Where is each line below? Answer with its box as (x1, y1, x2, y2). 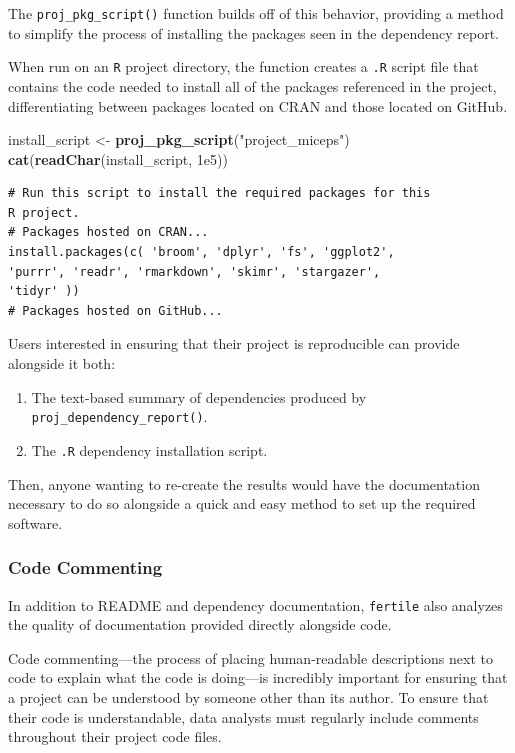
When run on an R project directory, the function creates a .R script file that (8, 56, 479, 77)
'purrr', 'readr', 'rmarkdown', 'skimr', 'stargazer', (8, 264, 381, 279)
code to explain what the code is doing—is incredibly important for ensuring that (8, 667, 508, 688)
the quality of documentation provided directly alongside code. (8, 614, 392, 635)
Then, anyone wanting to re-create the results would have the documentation (8, 473, 480, 494)
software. (8, 512, 63, 533)
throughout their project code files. (8, 726, 222, 747)
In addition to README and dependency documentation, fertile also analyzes (8, 594, 503, 615)
